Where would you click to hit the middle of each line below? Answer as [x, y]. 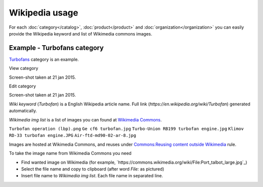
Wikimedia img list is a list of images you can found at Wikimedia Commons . [85, 119]
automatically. [23, 111]
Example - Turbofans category [56, 48]
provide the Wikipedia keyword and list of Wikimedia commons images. [81, 34]
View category [24, 68]
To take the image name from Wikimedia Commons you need [70, 153]
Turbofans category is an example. [44, 59]
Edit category [22, 86]
